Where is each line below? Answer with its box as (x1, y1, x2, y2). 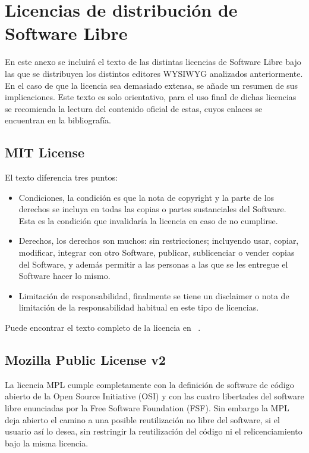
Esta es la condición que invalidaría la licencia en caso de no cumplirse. (18, 214, 278, 226)
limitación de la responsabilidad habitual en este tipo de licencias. (18, 301, 259, 314)
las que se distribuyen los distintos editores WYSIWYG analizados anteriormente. (5, 67, 303, 79)
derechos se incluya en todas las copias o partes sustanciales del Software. (18, 203, 286, 215)
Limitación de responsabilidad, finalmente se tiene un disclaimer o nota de (18, 289, 289, 302)
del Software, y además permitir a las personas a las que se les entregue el (18, 257, 288, 270)
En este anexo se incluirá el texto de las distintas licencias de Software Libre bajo (5, 55, 301, 68)
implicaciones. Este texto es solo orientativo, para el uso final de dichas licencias (5, 91, 297, 103)
